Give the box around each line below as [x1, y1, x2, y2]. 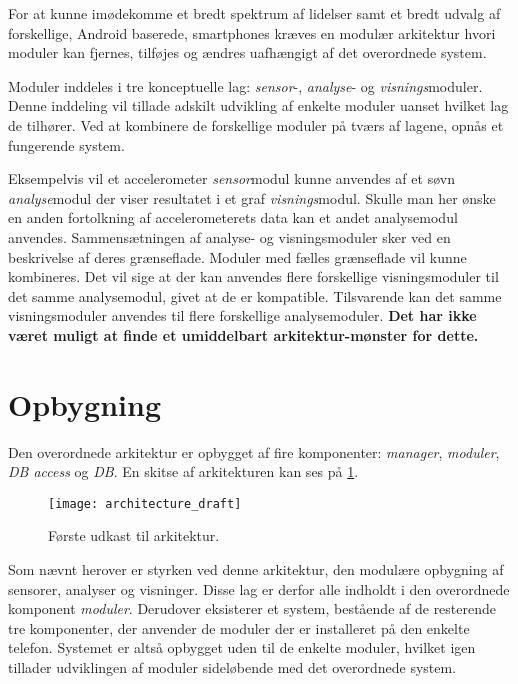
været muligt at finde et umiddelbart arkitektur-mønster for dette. [8, 324, 479, 345]
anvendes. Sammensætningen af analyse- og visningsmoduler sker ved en [8, 226, 451, 247]
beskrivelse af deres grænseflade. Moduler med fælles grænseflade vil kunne [8, 246, 467, 267]
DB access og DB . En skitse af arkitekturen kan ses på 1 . [8, 461, 359, 482]
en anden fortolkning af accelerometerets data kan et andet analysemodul [8, 207, 458, 228]
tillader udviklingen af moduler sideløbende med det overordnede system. [8, 657, 457, 678]
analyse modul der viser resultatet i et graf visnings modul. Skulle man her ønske [8, 187, 496, 208]
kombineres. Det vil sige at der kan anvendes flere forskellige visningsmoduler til [8, 266, 499, 287]
